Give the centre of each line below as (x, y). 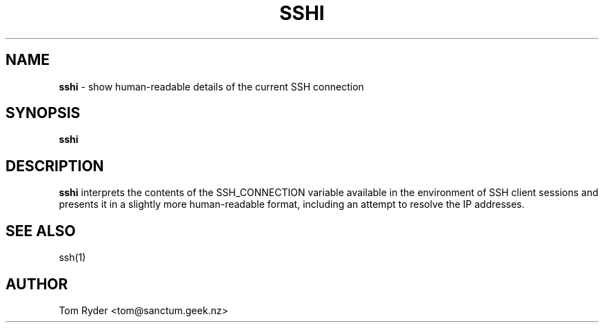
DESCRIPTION (55, 166)
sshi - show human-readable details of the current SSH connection (211, 86)
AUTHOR (37, 284)
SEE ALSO (41, 231)
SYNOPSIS (43, 113)
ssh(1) (72, 258)
